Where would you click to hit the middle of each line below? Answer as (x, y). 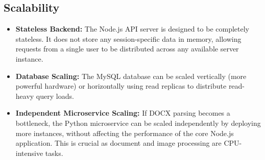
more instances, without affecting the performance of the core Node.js (125, 133)
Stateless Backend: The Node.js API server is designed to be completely (132, 29)
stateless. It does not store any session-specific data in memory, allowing (128, 38)
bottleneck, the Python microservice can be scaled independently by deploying (138, 123)
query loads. (55, 96)
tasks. (54, 153)
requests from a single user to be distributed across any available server (127, 49)
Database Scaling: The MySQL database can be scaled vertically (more (131, 76)
